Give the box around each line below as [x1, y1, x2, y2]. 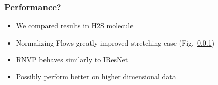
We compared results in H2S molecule [16, 20, 134, 31]
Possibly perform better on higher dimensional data [16, 71, 176, 81]
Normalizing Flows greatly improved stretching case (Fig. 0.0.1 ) [16, 37, 215, 48]
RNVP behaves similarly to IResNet [16, 54, 128, 65]
